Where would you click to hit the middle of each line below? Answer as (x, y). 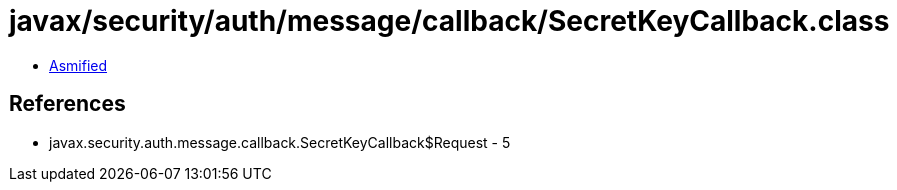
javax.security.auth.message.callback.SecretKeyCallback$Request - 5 (280, 142)
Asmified (78, 65)
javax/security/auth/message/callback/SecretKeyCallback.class (449, 21)
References (67, 104)
